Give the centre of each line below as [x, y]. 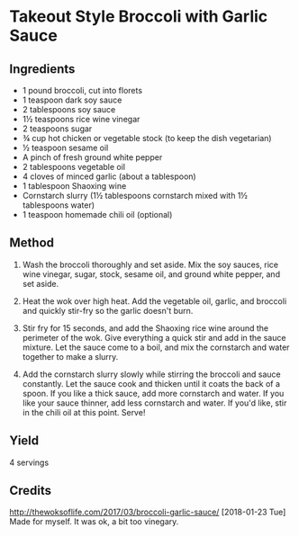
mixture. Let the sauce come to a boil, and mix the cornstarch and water [156, 347]
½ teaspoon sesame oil [65, 147]
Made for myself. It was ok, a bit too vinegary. [94, 522]
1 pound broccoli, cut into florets [82, 90]
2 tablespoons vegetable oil [74, 167]
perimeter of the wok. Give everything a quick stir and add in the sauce [154, 337]
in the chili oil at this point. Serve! [84, 412]
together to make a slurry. [70, 356]
